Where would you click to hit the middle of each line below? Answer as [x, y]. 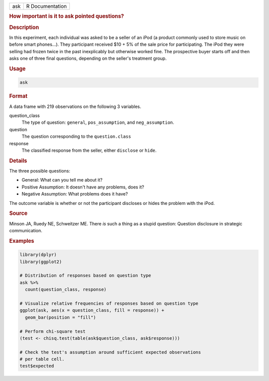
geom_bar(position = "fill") [61, 317]
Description [24, 27]
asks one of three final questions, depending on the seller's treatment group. [88, 58]
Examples [22, 241]
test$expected [37, 366]
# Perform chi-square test [53, 331]
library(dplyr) [38, 255]
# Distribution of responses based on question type [85, 276]
